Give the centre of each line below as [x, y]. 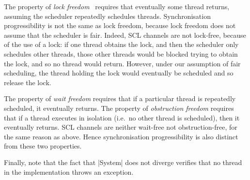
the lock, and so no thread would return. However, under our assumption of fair [122, 63]
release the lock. [28, 82]
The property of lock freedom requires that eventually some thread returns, [117, 6]
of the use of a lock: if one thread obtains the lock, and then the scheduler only [121, 44]
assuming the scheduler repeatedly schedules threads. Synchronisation [107, 16]
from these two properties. [43, 146]
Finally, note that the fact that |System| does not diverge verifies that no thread [123, 162]
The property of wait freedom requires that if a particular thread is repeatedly [120, 98]
